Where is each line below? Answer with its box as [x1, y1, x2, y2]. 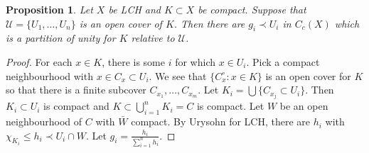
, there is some [102, 54, 166, 69]
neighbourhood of [6, 114, 82, 129]
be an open [279, 98, 328, 113]
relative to [131, 30, 175, 45]
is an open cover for [265, 68, 351, 83]
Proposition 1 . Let [6, 2, 93, 16]
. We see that [149, 68, 207, 83]
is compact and [43, 98, 109, 113]
